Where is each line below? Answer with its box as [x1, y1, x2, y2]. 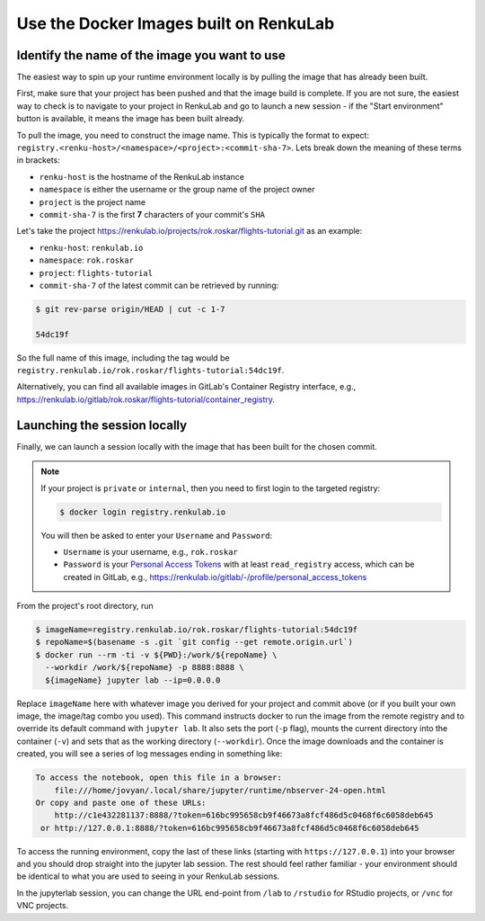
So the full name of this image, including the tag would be [16, 352, 230, 363]
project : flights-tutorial [39, 267, 153, 278]
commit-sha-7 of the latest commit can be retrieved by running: [39, 280, 279, 291]
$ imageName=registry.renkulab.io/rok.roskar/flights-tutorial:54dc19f [35, 625, 358, 635]
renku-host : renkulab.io [39, 242, 144, 253]
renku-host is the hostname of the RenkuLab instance [39, 171, 245, 182]
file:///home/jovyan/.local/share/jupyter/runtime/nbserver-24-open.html [54, 785, 386, 795]
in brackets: [16, 155, 60, 165]
